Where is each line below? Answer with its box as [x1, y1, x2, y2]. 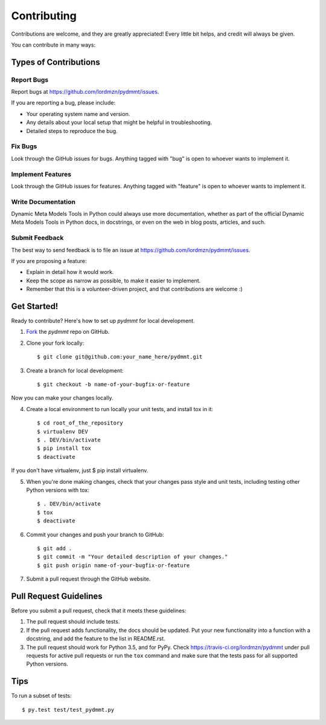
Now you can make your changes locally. [11, 394, 113, 402]
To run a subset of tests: [11, 692, 72, 700]
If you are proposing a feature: [11, 258, 87, 264]
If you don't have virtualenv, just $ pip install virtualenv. [11, 467, 149, 474]
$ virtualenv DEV [37, 428, 88, 435]
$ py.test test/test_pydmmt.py [22, 706, 115, 713]
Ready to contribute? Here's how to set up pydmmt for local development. [11, 317, 196, 325]
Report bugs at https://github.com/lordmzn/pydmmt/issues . [11, 88, 159, 96]
